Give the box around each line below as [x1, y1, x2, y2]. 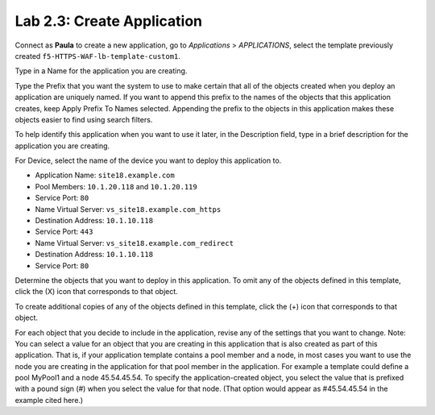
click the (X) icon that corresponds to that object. [14, 287, 179, 297]
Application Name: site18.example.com [35, 170, 175, 181]
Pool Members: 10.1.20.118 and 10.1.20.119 [35, 181, 197, 191]
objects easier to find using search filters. [14, 114, 153, 124]
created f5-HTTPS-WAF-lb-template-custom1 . [14, 51, 181, 60]
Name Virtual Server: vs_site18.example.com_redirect [35, 238, 234, 247]
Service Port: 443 [35, 226, 93, 237]
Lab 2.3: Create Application [14, 12, 203, 30]
